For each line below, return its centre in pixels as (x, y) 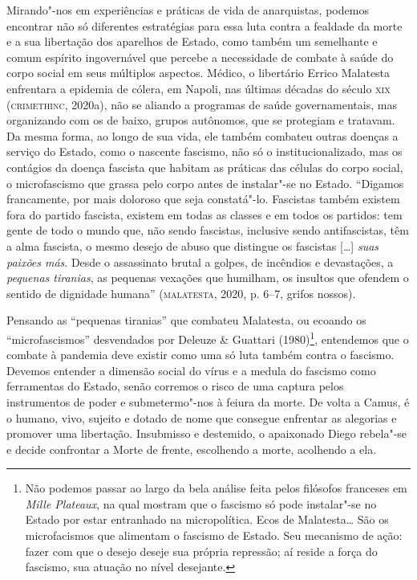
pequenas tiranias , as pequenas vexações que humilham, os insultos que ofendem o (208, 278)
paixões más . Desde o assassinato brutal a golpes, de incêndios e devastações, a (200, 261)
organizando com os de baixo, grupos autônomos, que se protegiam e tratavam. (201, 120)
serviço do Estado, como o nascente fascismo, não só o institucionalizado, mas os (204, 151)
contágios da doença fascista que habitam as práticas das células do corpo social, (205, 167)
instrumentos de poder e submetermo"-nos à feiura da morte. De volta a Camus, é (208, 401)
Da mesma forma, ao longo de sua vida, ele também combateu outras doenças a (202, 135)
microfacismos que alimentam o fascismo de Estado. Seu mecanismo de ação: (214, 535)
